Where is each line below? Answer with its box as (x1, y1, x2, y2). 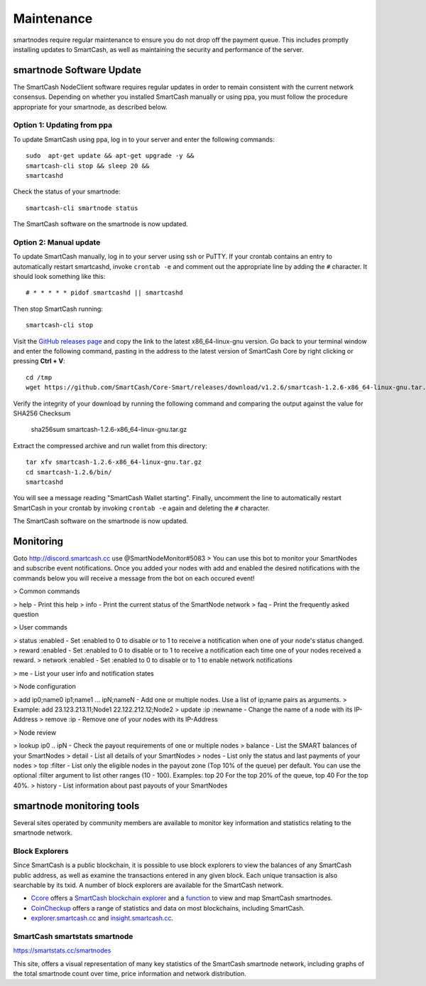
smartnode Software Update (13, 64, 142, 76)
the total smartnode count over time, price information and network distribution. (13, 970, 246, 978)
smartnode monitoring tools (13, 800, 140, 812)
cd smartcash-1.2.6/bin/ (26, 468, 112, 476)
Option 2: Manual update (13, 237, 101, 247)
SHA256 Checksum (13, 409, 71, 418)
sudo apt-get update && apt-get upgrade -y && (26, 152, 195, 160)
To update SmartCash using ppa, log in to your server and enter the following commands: (13, 135, 275, 144)
